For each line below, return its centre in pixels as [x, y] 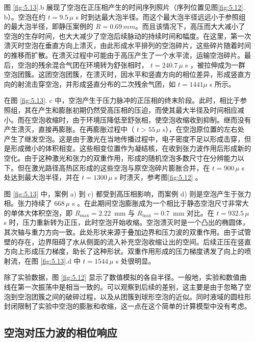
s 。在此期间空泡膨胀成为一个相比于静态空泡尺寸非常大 [161, 203]
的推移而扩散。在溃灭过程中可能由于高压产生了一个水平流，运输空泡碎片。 [124, 55]
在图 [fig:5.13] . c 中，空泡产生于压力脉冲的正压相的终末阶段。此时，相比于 [122, 100]
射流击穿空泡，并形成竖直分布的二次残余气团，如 [96, 84]
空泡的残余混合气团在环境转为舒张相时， [83, 64]
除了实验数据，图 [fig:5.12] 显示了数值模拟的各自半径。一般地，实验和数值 [122, 277]
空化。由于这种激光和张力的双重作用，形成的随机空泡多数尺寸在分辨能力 [121, 158]
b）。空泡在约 [25, 16]
